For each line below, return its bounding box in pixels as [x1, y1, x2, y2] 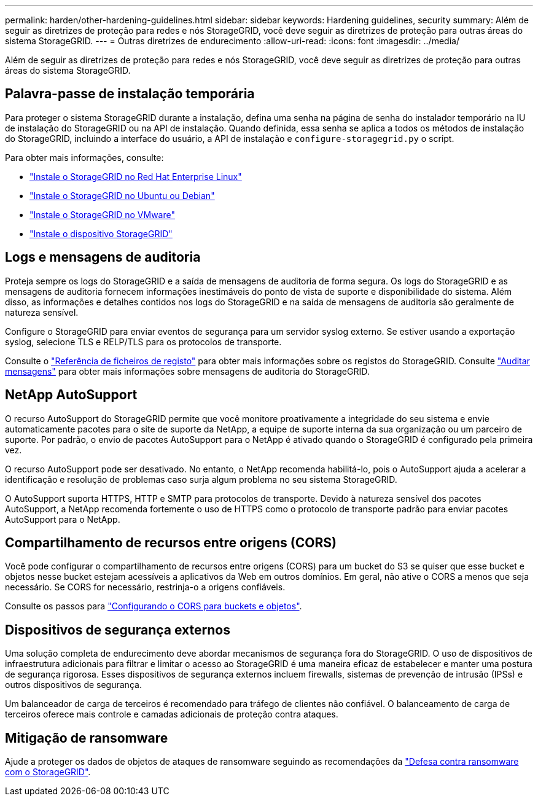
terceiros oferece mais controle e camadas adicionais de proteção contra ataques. [5, 709, 338, 720]
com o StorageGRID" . [5, 767, 91, 778]
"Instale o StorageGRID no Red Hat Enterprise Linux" [29, 171, 242, 182]
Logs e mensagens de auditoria [5, 249, 201, 265]
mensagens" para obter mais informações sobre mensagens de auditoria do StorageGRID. [5, 365, 370, 377]
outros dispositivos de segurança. [5, 679, 142, 690]
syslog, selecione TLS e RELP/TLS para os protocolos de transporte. [5, 336, 282, 347]
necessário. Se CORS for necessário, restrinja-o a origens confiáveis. [5, 582, 286, 593]
